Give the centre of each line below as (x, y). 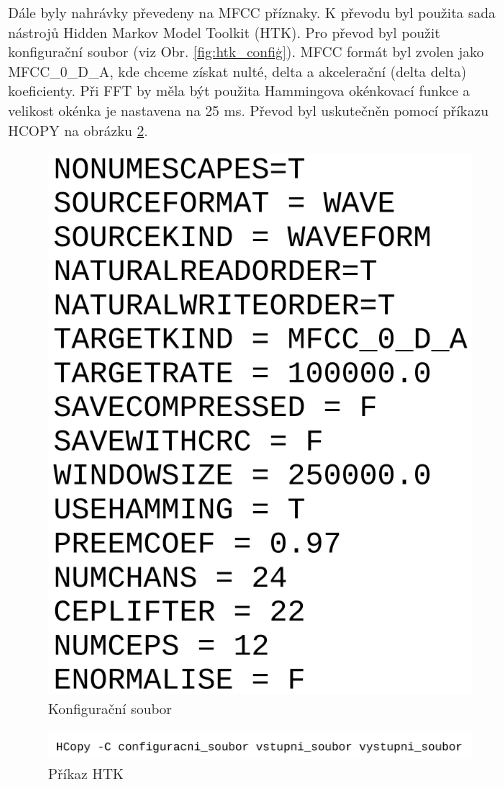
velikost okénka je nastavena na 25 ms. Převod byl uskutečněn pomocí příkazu (248, 109)
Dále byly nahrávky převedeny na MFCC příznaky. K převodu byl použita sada (252, 12)
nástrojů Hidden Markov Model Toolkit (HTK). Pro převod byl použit (224, 31)
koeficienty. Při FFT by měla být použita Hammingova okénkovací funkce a (239, 90)
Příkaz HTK (86, 772)
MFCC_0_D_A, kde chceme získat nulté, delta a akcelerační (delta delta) (237, 70)
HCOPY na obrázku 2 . (78, 129)
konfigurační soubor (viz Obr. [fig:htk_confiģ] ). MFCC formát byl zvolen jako (246, 51)
